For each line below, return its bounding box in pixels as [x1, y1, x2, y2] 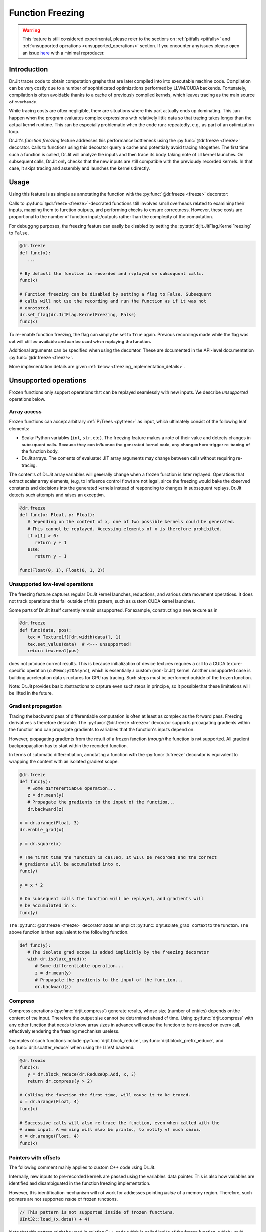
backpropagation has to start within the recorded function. [9, 743, 128, 749]
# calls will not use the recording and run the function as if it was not [19, 298, 207, 304]
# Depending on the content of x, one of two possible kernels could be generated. [27, 519, 235, 525]
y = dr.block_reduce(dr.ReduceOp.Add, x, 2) [27, 1071, 136, 1077]
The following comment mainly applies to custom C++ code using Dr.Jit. [9, 1164, 156, 1170]
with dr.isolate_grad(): [27, 956, 87, 962]
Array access [9, 409, 42, 415]
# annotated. [19, 305, 51, 310]
